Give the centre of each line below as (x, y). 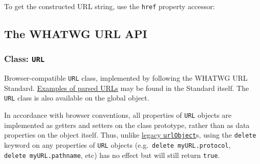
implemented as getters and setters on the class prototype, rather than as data (127, 125)
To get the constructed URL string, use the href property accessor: (110, 6)
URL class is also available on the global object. (77, 98)
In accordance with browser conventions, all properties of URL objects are (118, 115)
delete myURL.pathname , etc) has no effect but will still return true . (112, 155)
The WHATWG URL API (76, 34)
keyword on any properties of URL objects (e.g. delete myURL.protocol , (118, 145)
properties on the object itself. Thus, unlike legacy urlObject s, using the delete (130, 135)
